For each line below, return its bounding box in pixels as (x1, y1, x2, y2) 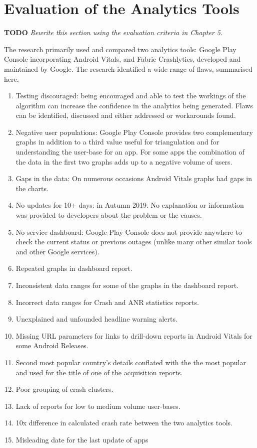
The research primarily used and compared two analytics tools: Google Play (4, 44, 236, 54)
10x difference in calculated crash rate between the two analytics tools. (15, 417, 232, 428)
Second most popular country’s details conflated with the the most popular (15, 357, 246, 367)
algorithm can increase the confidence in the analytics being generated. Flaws (15, 100, 253, 110)
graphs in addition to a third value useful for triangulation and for (15, 136, 219, 147)
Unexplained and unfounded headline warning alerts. (15, 314, 177, 324)
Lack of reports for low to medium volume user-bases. (15, 400, 180, 411)
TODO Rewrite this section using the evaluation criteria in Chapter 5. (4, 27, 223, 38)
